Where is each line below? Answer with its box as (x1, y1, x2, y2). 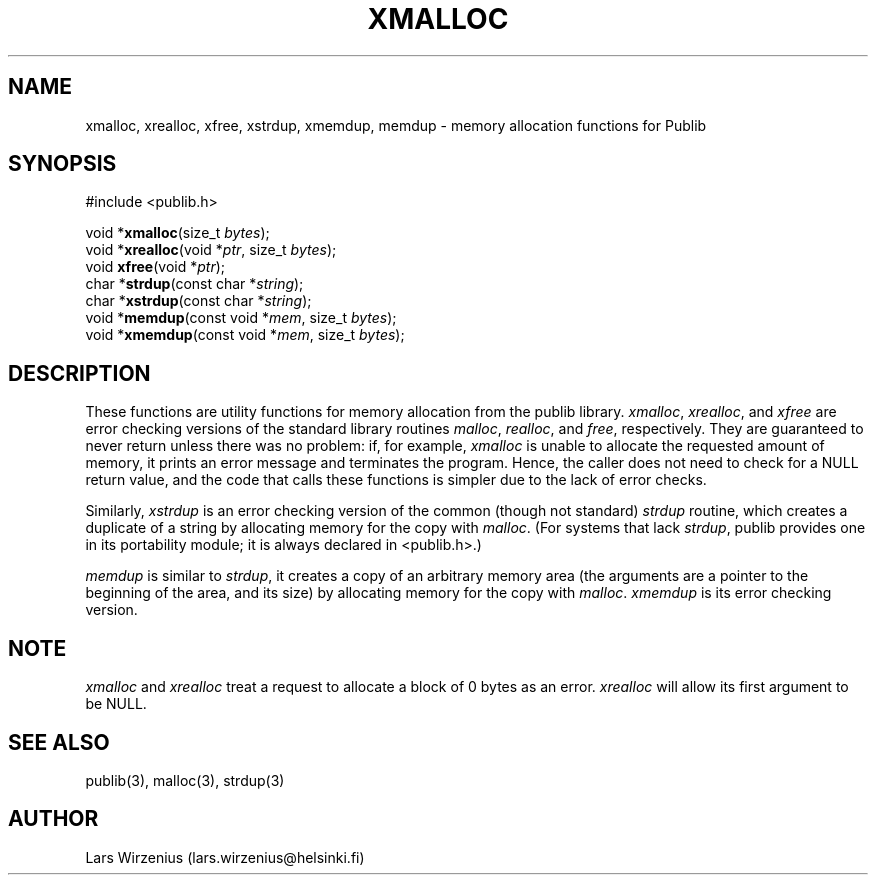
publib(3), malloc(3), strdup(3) (85, 771, 285, 789)
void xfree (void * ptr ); (85, 258, 226, 276)
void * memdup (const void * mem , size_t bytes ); (85, 309, 397, 327)
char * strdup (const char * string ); (85, 275, 304, 293)
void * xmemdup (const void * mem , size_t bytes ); (85, 326, 405, 344)
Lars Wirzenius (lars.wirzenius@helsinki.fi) (85, 848, 365, 866)
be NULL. (85, 695, 147, 713)
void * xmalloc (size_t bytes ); (85, 224, 270, 242)
